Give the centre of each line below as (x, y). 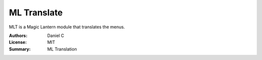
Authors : (18, 36)
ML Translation (62, 49)
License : (18, 42)
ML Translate (36, 12)
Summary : (20, 49)
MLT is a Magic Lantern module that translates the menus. (67, 27)
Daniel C (56, 36)
